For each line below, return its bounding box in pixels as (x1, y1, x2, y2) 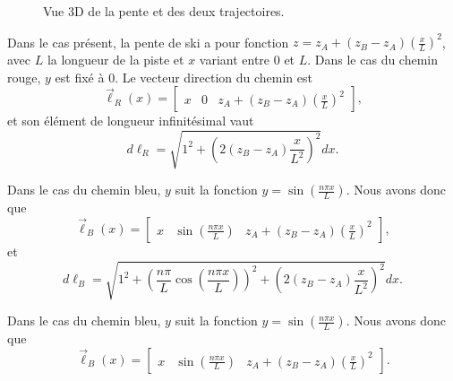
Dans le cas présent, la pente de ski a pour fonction (7, 32, 289, 51)
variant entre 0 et (199, 50, 295, 69)
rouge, (7, 67, 41, 86)
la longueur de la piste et (47, 50, 184, 69)
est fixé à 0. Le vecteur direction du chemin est (55, 67, 312, 86)
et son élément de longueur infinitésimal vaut (7, 111, 254, 130)
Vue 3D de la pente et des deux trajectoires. (43, 2, 285, 20)
